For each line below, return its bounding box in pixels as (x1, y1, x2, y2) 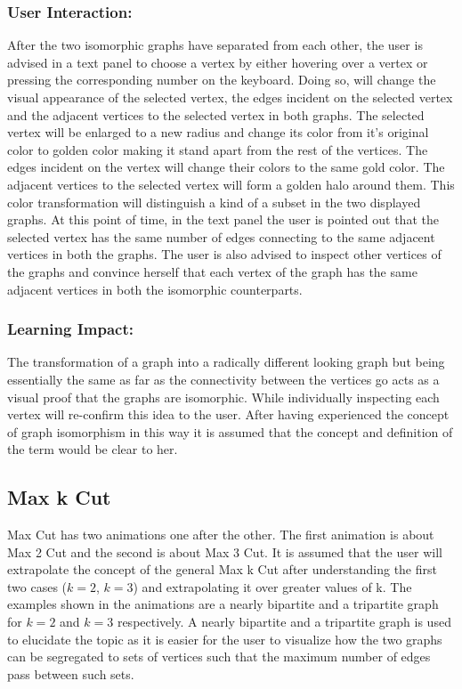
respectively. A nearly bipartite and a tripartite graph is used (117, 612, 451, 631)
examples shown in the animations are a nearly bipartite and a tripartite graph (7, 595, 439, 613)
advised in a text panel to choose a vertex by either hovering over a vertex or (7, 53, 428, 71)
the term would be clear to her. (7, 440, 178, 458)
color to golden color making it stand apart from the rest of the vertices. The (7, 140, 428, 158)
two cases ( (7, 577, 68, 596)
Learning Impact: (7, 318, 134, 340)
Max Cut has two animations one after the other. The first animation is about (7, 525, 434, 544)
